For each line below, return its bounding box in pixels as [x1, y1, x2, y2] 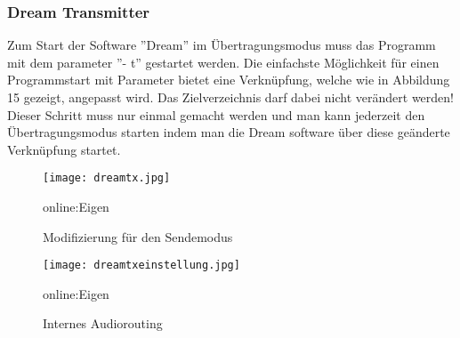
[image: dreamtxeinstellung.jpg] [43, 259, 240, 272]
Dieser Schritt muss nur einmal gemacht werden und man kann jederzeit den [7, 105, 425, 124]
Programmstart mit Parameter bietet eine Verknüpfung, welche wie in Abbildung [7, 70, 450, 89]
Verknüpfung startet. [7, 140, 121, 158]
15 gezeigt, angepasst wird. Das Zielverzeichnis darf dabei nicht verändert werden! [7, 88, 454, 106]
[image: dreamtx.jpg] [43, 172, 171, 185]
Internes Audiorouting [43, 314, 163, 333]
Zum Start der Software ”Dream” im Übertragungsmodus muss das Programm [7, 36, 436, 54]
